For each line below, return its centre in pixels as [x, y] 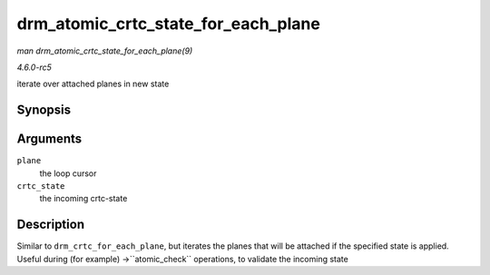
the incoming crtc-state [83, 199]
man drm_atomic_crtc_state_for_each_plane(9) [105, 51]
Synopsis [44, 110]
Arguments [49, 139]
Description [51, 225]
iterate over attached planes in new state [93, 84]
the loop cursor [68, 173]
